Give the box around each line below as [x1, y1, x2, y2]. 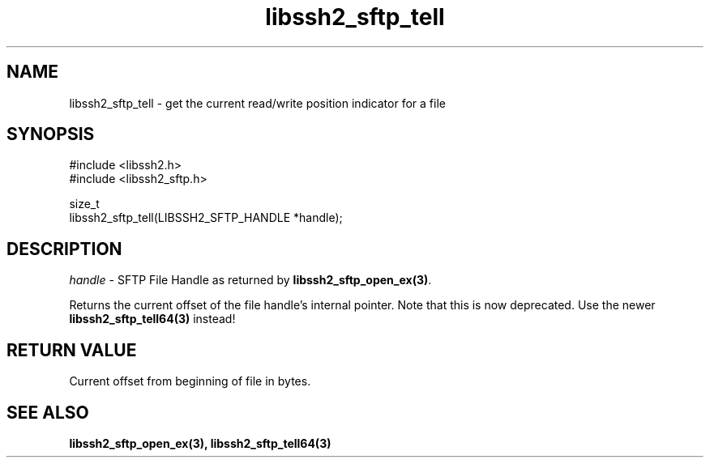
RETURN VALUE [6, 339, 137, 360]
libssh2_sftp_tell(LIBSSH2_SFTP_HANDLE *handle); [69, 211, 343, 225]
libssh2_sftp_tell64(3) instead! [69, 312, 236, 326]
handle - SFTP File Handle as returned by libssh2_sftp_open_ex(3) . [69, 273, 432, 287]
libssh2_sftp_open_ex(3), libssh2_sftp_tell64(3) [69, 436, 331, 450]
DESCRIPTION [6, 238, 122, 259]
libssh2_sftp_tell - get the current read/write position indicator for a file [69, 96, 446, 110]
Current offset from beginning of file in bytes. [69, 374, 311, 389]
